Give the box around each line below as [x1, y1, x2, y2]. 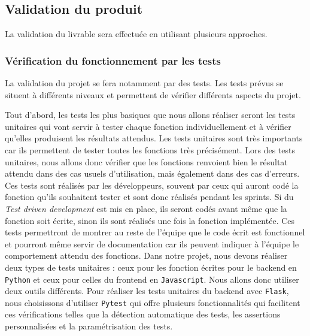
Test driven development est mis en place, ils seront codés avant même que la [5, 202, 287, 214]
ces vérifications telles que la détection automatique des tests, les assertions [5, 308, 281, 320]
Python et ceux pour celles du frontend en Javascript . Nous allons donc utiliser [5, 273, 299, 285]
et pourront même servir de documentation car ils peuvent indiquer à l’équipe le [5, 237, 299, 250]
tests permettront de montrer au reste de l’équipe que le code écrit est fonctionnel [5, 226, 305, 238]
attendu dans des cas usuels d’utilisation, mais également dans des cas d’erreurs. [5, 167, 300, 180]
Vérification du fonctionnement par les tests [5, 53, 221, 68]
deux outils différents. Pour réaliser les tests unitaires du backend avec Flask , [5, 284, 289, 297]
